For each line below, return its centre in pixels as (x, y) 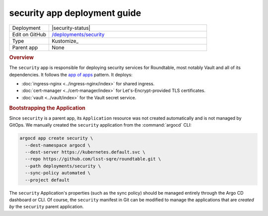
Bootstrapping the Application (47, 108)
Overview (22, 57)
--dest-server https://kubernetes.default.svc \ (85, 152)
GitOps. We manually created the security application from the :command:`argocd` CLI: (100, 125)
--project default (47, 180)
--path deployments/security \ (63, 166)
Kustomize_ (65, 41)
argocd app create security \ (56, 138)
